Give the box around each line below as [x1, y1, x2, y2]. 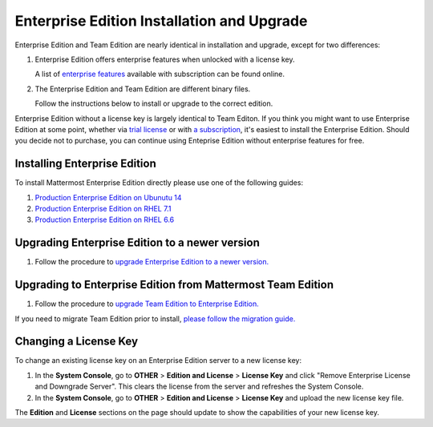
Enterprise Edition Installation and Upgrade [14, 12, 308, 30]
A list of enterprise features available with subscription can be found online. [34, 69, 285, 79]
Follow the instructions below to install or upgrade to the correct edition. [34, 99, 273, 108]
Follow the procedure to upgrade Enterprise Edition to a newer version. [34, 257, 269, 267]
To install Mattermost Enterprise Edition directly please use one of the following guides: [14, 178, 304, 187]
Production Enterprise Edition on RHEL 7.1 [34, 203, 172, 213]
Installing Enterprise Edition [14, 157, 156, 171]
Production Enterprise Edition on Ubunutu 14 [34, 192, 182, 202]
